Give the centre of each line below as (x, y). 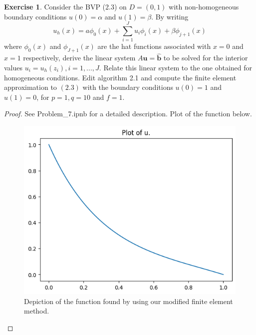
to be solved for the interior (206, 58)
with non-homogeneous (204, 6)
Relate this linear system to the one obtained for (178, 67)
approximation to (30, 87)
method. (37, 311)
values (13, 67)
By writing (172, 16)
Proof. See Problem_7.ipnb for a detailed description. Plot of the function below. (128, 114)
